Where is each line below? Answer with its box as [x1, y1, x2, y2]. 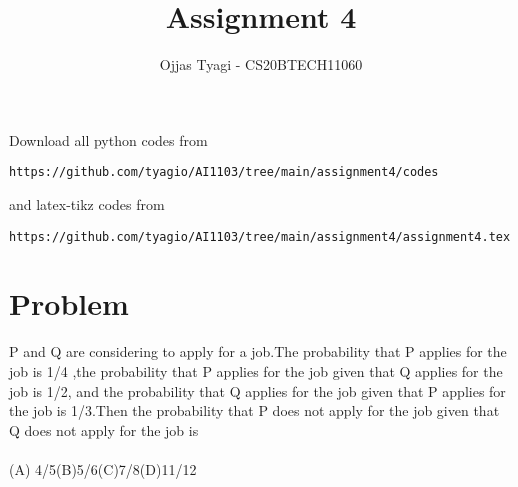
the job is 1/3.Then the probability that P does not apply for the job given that [9, 400, 500, 421]
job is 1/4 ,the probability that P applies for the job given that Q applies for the [9, 360, 503, 381]
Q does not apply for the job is [9, 419, 199, 440]
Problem [9, 283, 129, 324]
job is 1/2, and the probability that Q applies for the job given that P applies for [9, 380, 506, 401]
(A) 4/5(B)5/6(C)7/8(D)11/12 [9, 458, 197, 479]
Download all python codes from [9, 129, 208, 150]
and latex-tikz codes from [9, 193, 165, 214]
